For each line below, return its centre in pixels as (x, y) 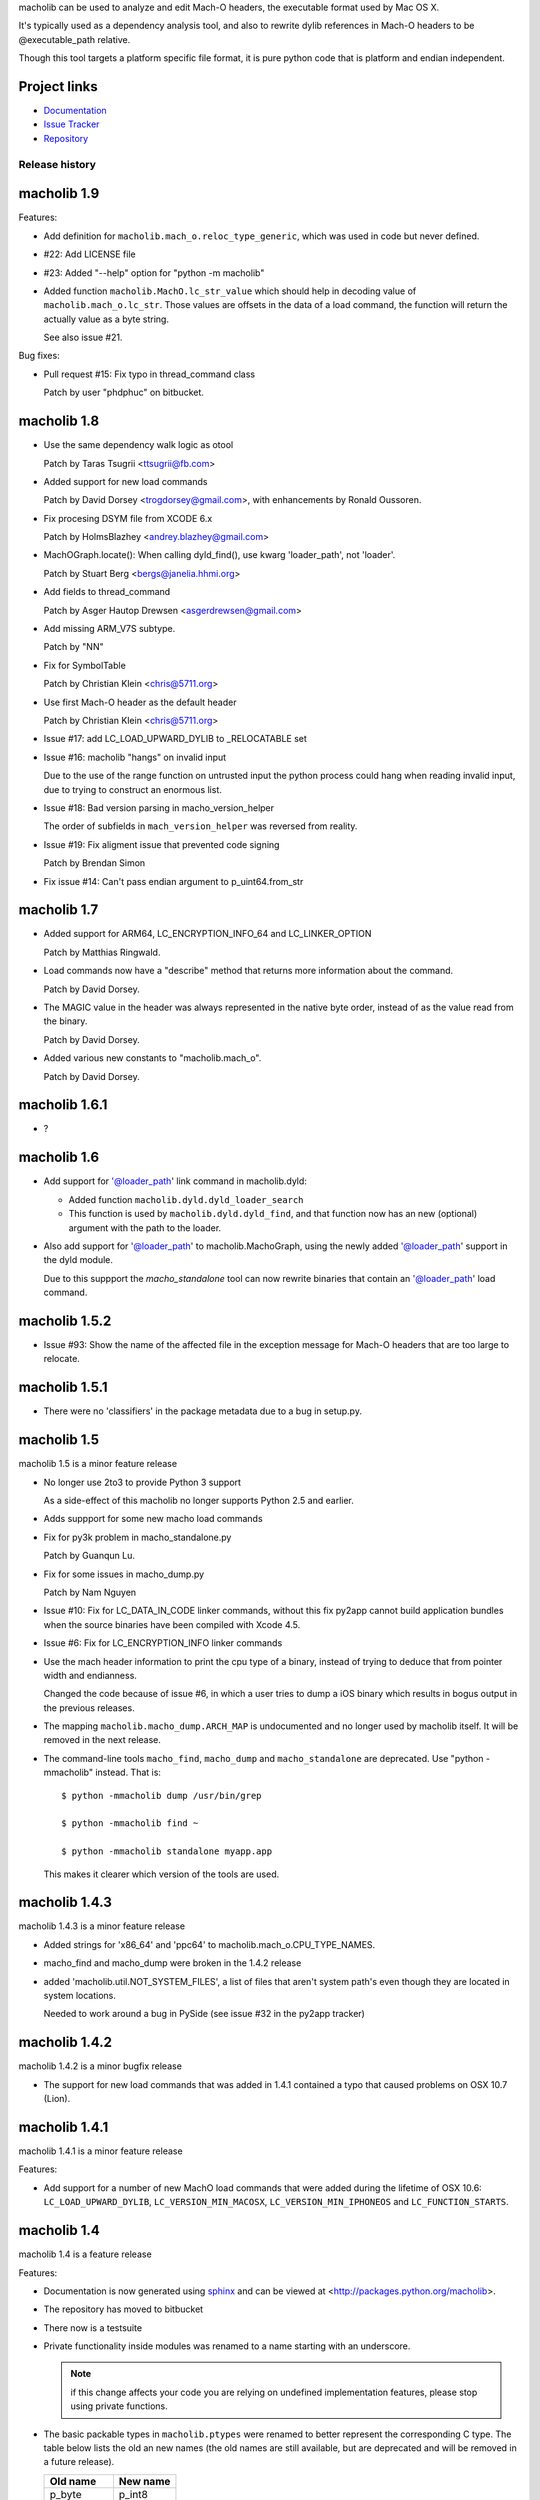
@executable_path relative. (74, 39)
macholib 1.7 (58, 910)
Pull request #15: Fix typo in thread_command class (149, 374)
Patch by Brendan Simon (94, 863)
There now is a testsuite (93, 2327)
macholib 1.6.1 (63, 1105)
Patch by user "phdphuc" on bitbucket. (124, 392)
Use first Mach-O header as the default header (140, 702)
